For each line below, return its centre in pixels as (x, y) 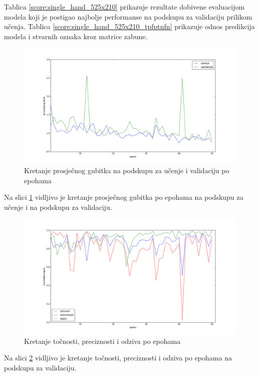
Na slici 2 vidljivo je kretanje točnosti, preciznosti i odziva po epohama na (118, 358)
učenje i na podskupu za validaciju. (58, 207)
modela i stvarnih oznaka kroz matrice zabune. (76, 36)
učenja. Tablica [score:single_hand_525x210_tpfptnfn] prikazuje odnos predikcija (129, 26)
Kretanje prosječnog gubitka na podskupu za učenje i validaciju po (127, 170)
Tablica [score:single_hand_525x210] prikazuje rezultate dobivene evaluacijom (124, 7)
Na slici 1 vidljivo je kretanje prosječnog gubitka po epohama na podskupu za (124, 197)
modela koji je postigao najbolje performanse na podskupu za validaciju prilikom (128, 16)
